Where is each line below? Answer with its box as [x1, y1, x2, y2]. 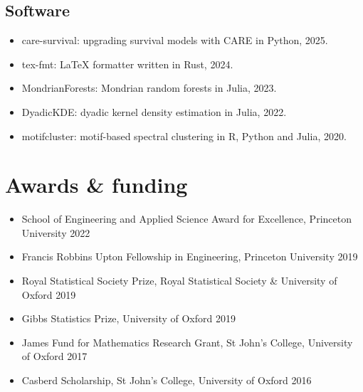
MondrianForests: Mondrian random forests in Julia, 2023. [21, 80, 277, 95]
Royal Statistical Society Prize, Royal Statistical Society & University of [21, 273, 337, 288]
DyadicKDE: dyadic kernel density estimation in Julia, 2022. [21, 104, 287, 119]
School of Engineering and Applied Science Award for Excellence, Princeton [21, 211, 352, 226]
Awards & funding [5, 170, 188, 199]
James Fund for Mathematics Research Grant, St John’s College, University [21, 334, 353, 349]
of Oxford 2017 [21, 349, 88, 364]
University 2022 [21, 225, 90, 240]
